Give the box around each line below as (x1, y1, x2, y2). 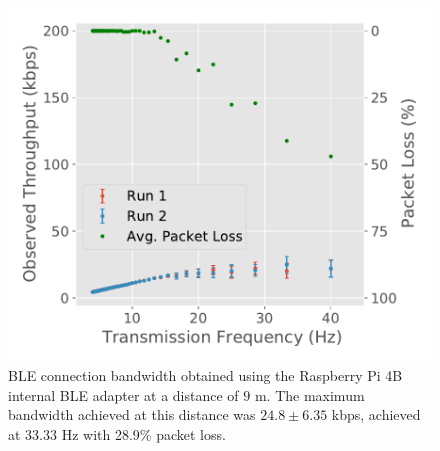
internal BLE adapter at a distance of (8, 384, 239, 405)
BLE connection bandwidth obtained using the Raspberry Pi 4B (8, 364, 403, 385)
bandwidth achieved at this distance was (8, 404, 256, 425)
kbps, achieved (331, 404, 421, 425)
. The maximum (266, 384, 365, 405)
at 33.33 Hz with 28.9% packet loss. (8, 423, 226, 444)
